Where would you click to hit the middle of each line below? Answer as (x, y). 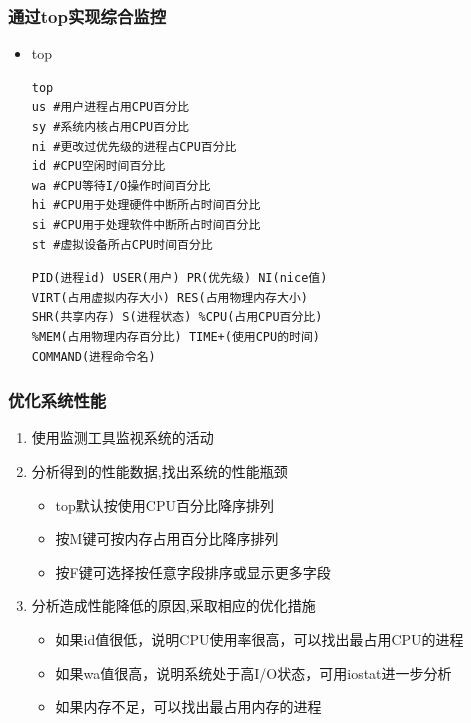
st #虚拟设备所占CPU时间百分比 (122, 244)
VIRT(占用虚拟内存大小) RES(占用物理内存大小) (169, 297)
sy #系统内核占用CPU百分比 (110, 127)
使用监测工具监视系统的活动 (122, 437)
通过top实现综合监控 (87, 15)
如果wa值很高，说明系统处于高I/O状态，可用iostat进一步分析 (253, 672)
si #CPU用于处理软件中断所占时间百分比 (146, 224)
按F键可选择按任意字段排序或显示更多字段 (193, 571)
